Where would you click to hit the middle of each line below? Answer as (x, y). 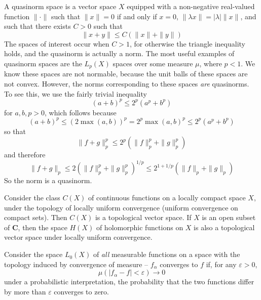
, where (211, 63)
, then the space (43, 227)
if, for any (221, 264)
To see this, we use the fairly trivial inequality (76, 93)
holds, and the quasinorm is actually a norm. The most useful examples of (119, 53)
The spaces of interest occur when (57, 43)
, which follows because (81, 112)
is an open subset (229, 217)
